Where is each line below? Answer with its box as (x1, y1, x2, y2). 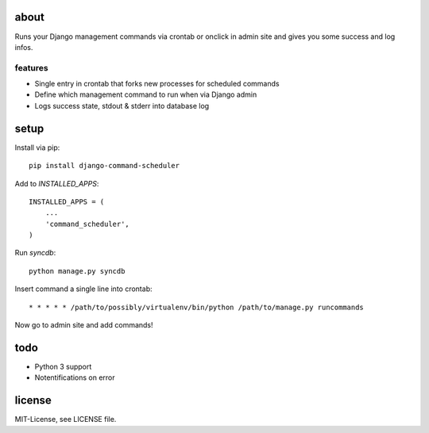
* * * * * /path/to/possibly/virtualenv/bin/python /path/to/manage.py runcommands (29, 302, 365, 312)
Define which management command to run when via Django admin (34, 90, 257, 99)
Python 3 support (34, 362, 92, 371)
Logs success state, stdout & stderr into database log (34, 101, 210, 110)
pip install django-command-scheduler (29, 161, 180, 171)
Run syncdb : (14, 248, 56, 258)
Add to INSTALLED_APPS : (14, 178, 99, 188)
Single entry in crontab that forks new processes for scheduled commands (34, 79, 280, 89)
